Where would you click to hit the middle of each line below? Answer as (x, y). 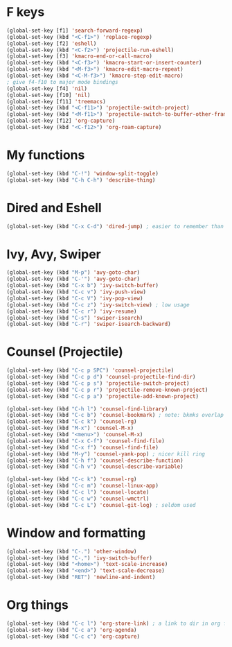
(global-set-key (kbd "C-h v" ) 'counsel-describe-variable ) (95, 467)
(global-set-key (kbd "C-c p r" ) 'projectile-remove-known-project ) (107, 390)
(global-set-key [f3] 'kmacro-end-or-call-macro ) (80, 56)
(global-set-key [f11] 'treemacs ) (56, 101)
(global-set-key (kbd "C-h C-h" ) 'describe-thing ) (81, 180)
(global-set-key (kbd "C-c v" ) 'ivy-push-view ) (77, 292)
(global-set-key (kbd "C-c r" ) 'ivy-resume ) (72, 311)
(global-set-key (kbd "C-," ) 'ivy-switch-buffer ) (80, 558)
